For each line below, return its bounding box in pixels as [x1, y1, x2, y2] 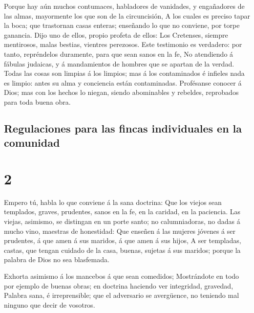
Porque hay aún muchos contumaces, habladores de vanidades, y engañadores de [4, 1, 245, 11]
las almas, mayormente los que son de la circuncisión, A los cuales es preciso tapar [4, 10, 250, 21]
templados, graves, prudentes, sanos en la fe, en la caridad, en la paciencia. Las [4, 206, 241, 217]
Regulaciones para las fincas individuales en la [4, 120, 242, 135]
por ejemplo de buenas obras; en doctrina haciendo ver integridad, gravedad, [4, 280, 233, 291]
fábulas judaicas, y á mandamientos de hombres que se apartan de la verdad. [4, 58, 234, 68]
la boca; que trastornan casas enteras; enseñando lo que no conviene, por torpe [4, 20, 240, 30]
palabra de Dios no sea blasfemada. [4, 254, 109, 265]
